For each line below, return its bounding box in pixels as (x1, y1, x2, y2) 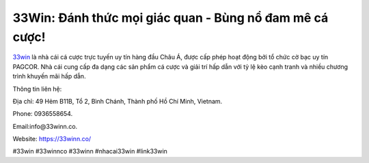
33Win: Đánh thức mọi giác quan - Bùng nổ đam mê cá (12, 10, 329, 25)
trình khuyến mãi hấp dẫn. (12, 72, 86, 80)
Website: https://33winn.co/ (12, 135, 92, 143)
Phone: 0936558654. (12, 110, 73, 118)
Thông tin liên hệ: (12, 85, 62, 93)
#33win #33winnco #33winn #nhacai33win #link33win (12, 147, 167, 155)
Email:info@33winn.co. (12, 122, 78, 130)
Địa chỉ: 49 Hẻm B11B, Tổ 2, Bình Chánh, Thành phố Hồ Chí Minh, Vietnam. (12, 97, 223, 105)
